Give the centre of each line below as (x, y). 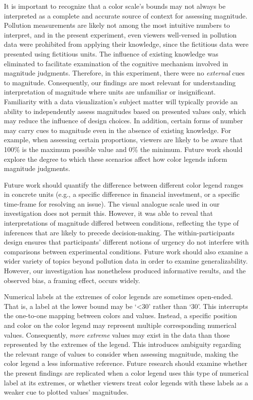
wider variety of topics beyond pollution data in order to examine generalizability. (126, 261)
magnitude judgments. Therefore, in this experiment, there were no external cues (125, 73)
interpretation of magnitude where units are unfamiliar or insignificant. (110, 92)
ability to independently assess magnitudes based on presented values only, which (125, 111)
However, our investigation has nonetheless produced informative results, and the (125, 271)
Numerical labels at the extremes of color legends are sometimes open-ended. (118, 296)
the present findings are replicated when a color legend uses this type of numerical (126, 372)
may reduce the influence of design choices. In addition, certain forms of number (124, 121)
